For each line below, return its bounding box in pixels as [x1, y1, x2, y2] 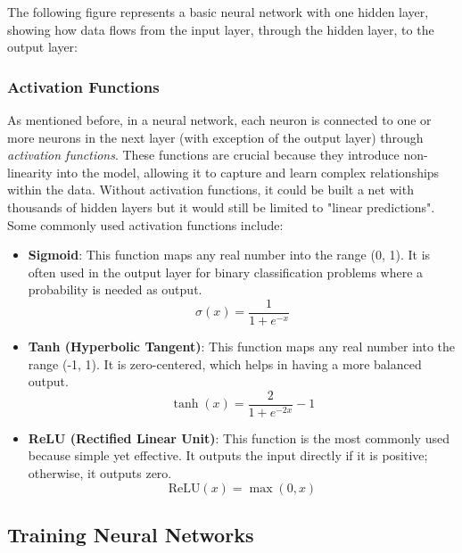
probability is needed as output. [28, 280, 202, 299]
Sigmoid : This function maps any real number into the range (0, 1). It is [28, 245, 431, 264]
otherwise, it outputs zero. [28, 464, 172, 483]
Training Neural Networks [7, 521, 254, 549]
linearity [7, 162, 53, 181]
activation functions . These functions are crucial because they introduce [7, 145, 400, 164]
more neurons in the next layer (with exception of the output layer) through [7, 128, 424, 146]
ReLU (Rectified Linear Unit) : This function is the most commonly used [28, 428, 450, 447]
